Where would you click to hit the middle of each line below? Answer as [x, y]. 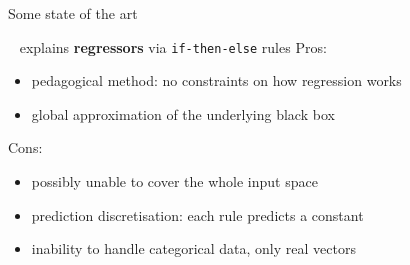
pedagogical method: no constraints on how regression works [216, 80]
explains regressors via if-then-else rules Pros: [173, 46]
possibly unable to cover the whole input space [174, 181]
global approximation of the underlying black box [183, 113]
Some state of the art [73, 13]
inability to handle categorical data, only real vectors [193, 248]
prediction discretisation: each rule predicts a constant [197, 214]
